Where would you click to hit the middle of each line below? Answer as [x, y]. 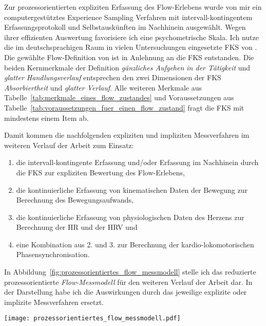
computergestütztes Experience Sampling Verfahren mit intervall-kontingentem [128, 17]
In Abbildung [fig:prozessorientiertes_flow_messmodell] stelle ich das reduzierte [130, 272]
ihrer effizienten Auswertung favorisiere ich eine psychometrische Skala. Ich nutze [131, 37]
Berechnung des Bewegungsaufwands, [75, 200]
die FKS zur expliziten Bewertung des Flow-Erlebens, [100, 172]
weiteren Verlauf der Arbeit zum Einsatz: [69, 145]
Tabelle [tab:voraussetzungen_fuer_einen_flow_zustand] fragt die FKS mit [124, 107]
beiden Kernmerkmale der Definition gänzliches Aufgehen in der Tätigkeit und [127, 67]
